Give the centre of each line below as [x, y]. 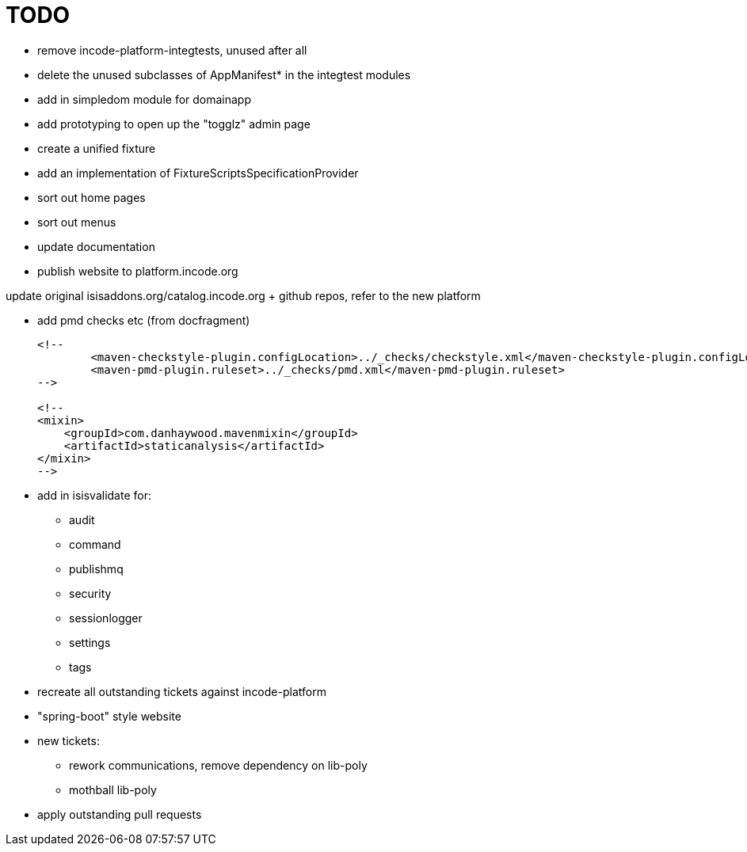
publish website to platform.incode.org [138, 271]
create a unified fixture [97, 148]
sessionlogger [106, 618]
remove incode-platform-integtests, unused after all [172, 50]
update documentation [96, 246]
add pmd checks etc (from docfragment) [144, 320]
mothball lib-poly [113, 789]
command [95, 544]
